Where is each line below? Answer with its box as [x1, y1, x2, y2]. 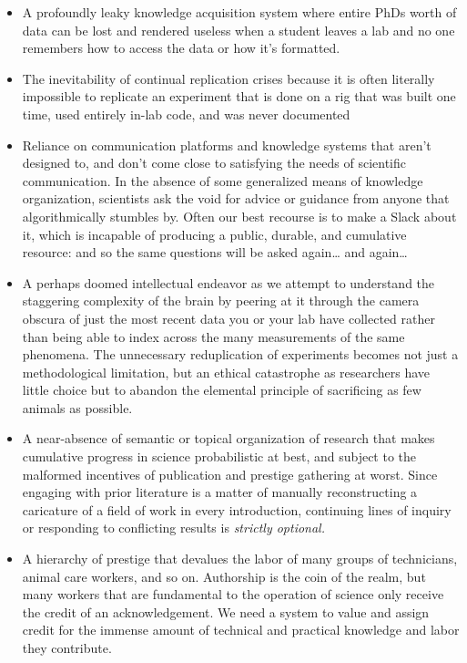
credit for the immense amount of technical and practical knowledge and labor [22, 620, 460, 639]
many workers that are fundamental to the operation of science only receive [22, 585, 444, 604]
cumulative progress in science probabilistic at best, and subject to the [22, 447, 417, 466]
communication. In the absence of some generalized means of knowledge [22, 171, 423, 190]
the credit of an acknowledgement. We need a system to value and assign [22, 602, 430, 621]
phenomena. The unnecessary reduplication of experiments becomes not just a [22, 345, 459, 364]
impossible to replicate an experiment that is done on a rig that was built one [22, 87, 456, 106]
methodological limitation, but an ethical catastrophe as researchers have [22, 362, 431, 381]
